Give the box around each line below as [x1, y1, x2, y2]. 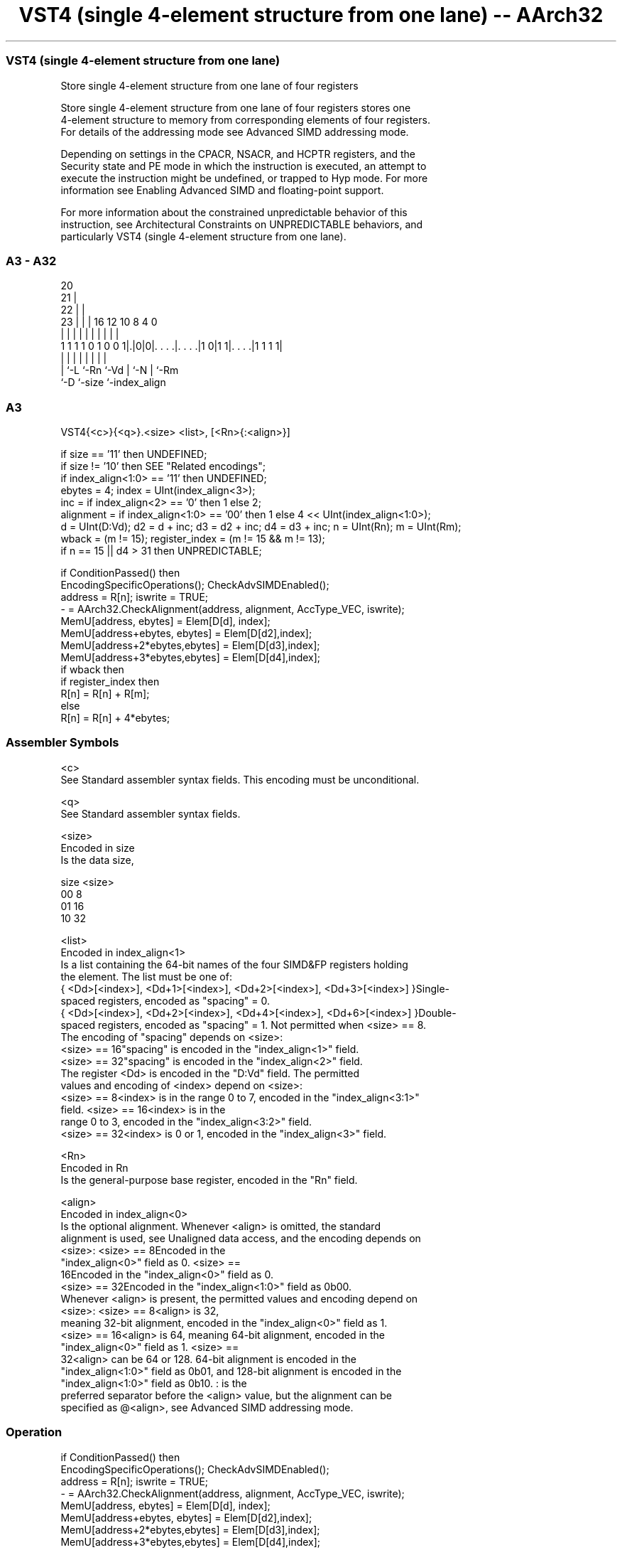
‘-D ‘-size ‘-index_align [60, 376, 166, 389]
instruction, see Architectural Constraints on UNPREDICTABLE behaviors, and [60, 218, 423, 230]
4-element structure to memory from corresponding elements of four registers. [60, 113, 430, 126]
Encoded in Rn [60, 1161, 129, 1174]
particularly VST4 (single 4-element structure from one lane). [60, 230, 347, 242]
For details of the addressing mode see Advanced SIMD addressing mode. [60, 125, 409, 138]
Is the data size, [60, 853, 134, 866]
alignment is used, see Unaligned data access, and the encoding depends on [60, 1231, 421, 1244]
